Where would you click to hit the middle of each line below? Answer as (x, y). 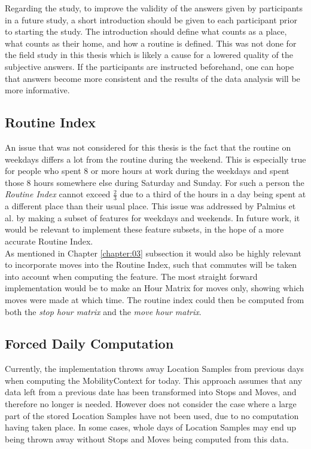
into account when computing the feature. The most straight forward (131, 276)
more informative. (37, 90)
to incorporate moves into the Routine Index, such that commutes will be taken (151, 265)
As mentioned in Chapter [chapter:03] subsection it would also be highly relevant (153, 253)
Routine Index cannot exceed (58, 194)
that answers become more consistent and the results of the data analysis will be (153, 78)
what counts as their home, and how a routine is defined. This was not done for (151, 43)
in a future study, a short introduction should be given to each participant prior (151, 19)
